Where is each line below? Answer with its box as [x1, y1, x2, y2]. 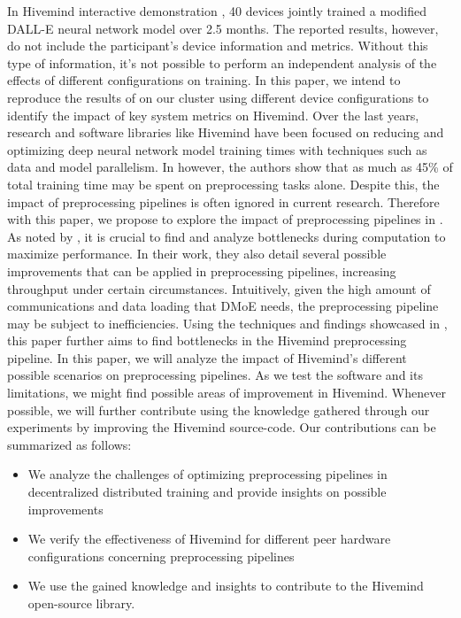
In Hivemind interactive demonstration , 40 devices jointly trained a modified [7, 2, 426, 19]
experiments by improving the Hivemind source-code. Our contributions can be [7, 418, 436, 436]
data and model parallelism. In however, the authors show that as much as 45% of [7, 158, 453, 176]
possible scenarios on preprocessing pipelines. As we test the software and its [7, 366, 423, 384]
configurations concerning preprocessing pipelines [27, 546, 295, 565]
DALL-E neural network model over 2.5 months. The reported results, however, [7, 19, 439, 37]
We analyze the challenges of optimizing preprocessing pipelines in [27, 465, 388, 483]
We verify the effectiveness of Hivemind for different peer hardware [27, 529, 391, 548]
